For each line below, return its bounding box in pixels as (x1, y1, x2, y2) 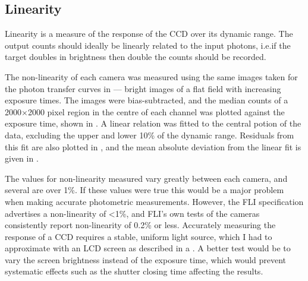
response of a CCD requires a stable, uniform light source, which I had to (5, 230, 272, 242)
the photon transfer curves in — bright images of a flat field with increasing (5, 82, 281, 94)
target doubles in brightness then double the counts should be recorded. (5, 50, 266, 63)
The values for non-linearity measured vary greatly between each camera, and (5, 172, 288, 184)
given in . (5, 152, 39, 165)
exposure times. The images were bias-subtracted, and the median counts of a (5, 94, 288, 106)
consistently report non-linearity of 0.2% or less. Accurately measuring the (5, 219, 276, 231)
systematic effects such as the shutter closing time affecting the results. (5, 265, 263, 277)
